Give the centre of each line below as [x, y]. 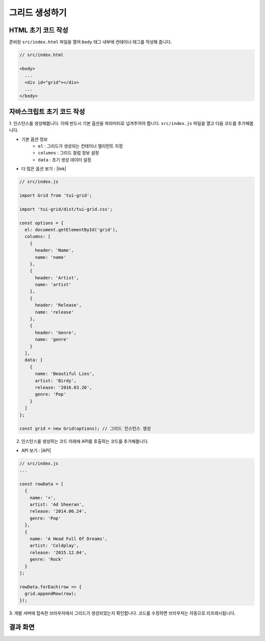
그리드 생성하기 [38, 13]
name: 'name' [51, 257]
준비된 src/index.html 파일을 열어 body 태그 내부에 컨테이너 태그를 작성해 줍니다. [91, 42]
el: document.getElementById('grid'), [71, 230]
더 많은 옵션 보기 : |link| [44, 169]
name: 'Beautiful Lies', [65, 374]
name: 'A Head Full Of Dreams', [69, 539]
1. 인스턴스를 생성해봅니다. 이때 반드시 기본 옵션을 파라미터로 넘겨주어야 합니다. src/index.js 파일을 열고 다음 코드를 [123, 123]
